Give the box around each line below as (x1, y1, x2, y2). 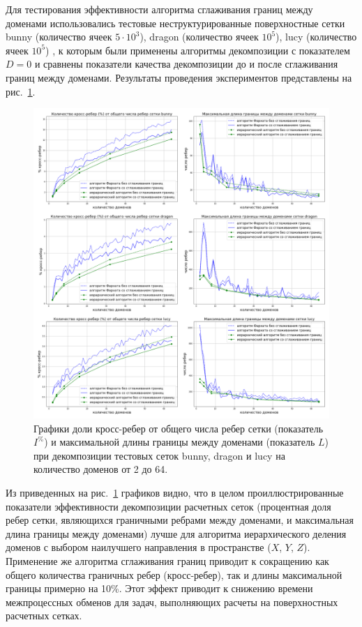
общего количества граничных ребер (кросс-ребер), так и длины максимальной (6, 567, 342, 582)
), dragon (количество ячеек (139, 29, 259, 44)
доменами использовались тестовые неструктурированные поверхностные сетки (6, 15, 345, 30)
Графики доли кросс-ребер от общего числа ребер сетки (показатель (33, 421, 324, 435)
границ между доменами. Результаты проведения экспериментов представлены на (6, 70, 352, 84)
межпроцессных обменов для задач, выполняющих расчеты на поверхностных (6, 594, 338, 609)
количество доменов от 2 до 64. (33, 462, 168, 476)
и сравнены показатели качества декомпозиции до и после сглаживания (34, 56, 338, 71)
